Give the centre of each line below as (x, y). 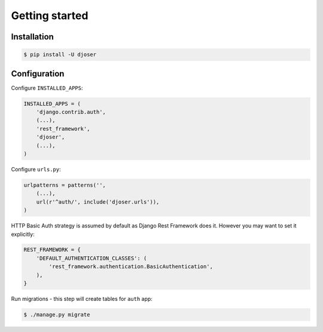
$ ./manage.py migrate (57, 315)
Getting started (50, 16)
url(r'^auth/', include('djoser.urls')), (98, 202)
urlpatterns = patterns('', (65, 185)
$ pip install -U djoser (60, 55)
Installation (32, 37)
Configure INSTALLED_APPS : (47, 88)
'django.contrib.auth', (71, 112)
